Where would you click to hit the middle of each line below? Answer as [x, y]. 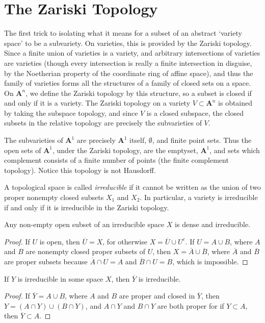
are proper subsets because [46, 261]
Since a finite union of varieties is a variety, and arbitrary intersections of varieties [132, 53]
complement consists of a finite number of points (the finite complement [116, 160]
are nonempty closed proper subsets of [86, 251]
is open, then [60, 241]
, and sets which [235, 150]
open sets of [23, 150]
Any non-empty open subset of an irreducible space [84, 224]
